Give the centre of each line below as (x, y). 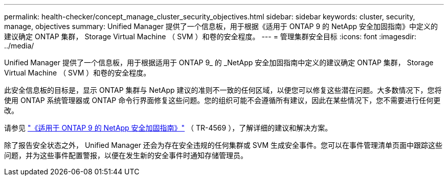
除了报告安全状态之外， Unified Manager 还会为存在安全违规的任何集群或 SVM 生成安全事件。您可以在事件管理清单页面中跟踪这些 (223, 145)
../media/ (19, 46)
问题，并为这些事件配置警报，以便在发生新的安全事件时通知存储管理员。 (126, 155)
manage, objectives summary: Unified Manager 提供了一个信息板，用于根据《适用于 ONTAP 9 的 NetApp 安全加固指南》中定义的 (221, 26)
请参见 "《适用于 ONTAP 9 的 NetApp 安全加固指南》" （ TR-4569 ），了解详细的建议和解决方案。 (168, 128)
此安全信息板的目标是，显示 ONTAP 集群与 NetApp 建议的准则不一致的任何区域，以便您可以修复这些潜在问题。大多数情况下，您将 (223, 90)
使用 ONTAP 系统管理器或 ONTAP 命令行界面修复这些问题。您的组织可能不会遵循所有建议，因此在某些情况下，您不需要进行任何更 (222, 100)
